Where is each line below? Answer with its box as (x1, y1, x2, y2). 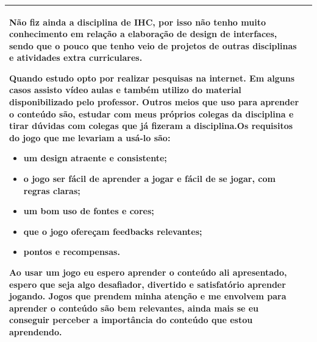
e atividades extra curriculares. (9, 51, 143, 64)
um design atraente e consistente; (23, 152, 167, 164)
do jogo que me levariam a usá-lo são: (9, 131, 171, 144)
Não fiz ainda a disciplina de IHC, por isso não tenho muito (9, 15, 266, 28)
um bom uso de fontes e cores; (23, 204, 154, 217)
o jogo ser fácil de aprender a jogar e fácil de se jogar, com (23, 172, 276, 185)
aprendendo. (9, 325, 62, 338)
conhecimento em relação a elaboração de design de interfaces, (9, 27, 277, 40)
